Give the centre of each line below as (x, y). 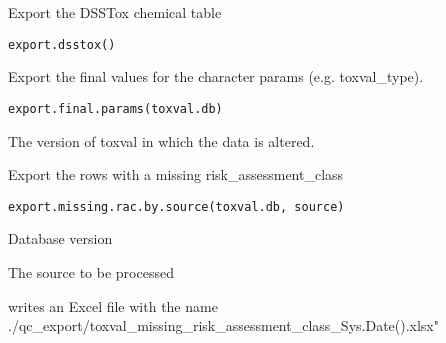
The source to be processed (91, 271)
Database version (60, 238)
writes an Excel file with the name (113, 305)
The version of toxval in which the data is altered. (161, 140)
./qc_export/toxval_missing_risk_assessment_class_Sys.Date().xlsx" (224, 325)
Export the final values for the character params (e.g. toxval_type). (216, 76)
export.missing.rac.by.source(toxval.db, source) (176, 206)
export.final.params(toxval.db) (115, 108)
